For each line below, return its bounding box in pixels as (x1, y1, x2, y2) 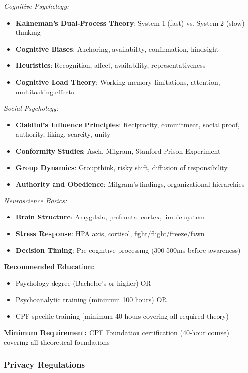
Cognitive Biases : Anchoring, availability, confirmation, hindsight (15, 43, 219, 54)
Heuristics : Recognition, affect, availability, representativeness (15, 60, 206, 70)
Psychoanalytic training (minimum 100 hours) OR (15, 294, 167, 305)
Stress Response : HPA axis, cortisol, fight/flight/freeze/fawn (15, 228, 205, 238)
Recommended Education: (4, 261, 95, 272)
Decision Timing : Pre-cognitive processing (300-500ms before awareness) (15, 245, 241, 255)
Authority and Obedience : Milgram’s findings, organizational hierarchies (15, 179, 245, 189)
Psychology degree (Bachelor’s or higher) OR (15, 278, 151, 288)
